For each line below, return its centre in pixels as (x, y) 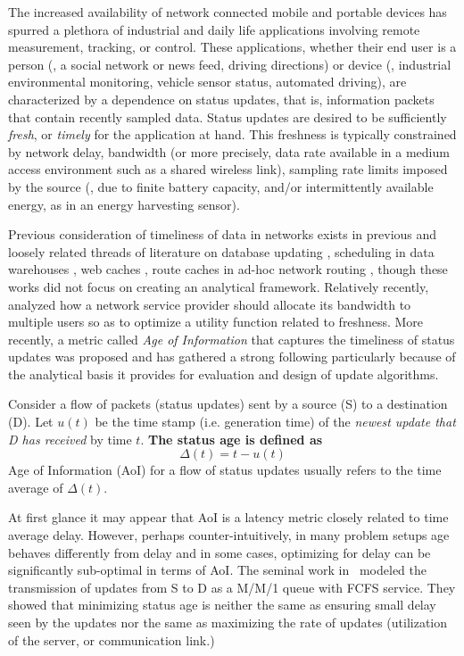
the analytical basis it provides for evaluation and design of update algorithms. (224, 374)
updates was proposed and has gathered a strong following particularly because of (232, 357)
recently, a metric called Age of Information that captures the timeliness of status (232, 339)
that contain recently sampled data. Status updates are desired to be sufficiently (228, 116)
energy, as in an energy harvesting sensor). (124, 204)
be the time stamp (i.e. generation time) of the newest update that (275, 422)
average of (36, 487)
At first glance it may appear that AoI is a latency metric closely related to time (228, 517)
